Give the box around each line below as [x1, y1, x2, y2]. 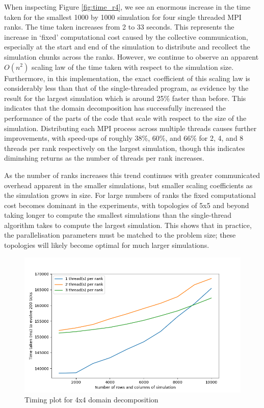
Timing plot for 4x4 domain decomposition [24, 394, 159, 405]
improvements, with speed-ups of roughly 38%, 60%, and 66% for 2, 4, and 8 [4, 133, 244, 143]
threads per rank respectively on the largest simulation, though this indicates [4, 142, 245, 153]
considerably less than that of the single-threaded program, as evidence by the [4, 83, 249, 93]
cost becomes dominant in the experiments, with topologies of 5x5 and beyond [4, 199, 249, 210]
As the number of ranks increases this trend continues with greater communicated [4, 169, 260, 180]
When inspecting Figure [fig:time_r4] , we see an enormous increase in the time [4, 2, 251, 12]
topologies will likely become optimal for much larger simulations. [4, 240, 209, 250]
